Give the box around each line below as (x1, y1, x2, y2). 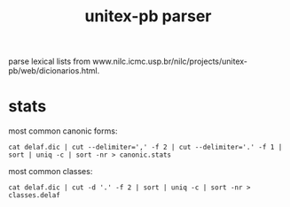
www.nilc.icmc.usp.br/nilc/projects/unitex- (91, 56, 248, 67)
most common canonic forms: (8, 126, 118, 136)
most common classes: (8, 166, 93, 177)
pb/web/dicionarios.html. (8, 65, 100, 76)
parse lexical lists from (8, 56, 90, 67)
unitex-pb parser (84, 6, 212, 27)
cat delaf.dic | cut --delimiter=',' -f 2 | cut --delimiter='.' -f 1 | (8, 143, 283, 152)
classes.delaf (8, 191, 61, 200)
